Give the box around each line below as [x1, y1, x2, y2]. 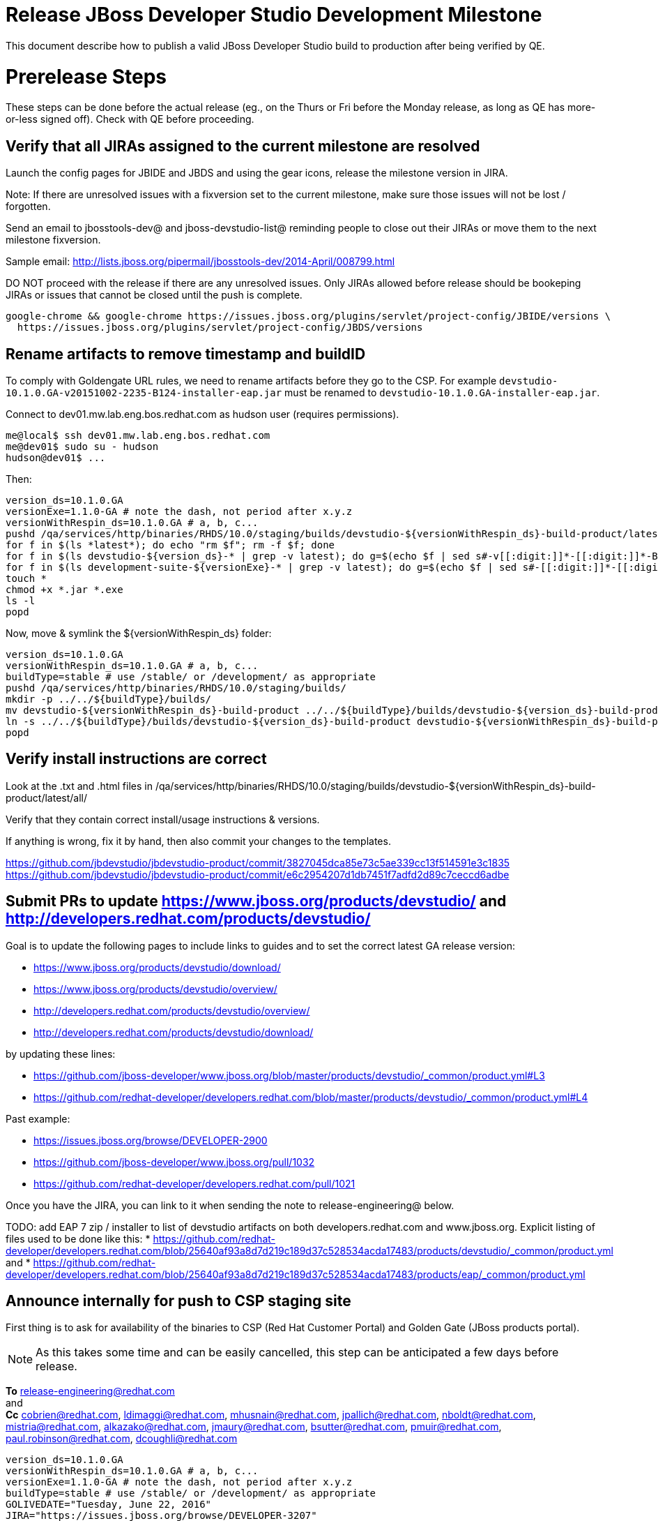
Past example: [6, 1112, 70, 1125]
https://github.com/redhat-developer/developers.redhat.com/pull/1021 [33, 1177, 355, 1190]
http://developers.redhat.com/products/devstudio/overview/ [33, 1004, 310, 1017]
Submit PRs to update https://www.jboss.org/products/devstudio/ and [6, 892, 507, 911]
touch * [6, 572, 47, 584]
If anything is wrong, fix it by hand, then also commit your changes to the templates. [6, 834, 391, 847]
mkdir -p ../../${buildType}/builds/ [6, 693, 212, 705]
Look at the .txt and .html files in [6, 779, 153, 792]
